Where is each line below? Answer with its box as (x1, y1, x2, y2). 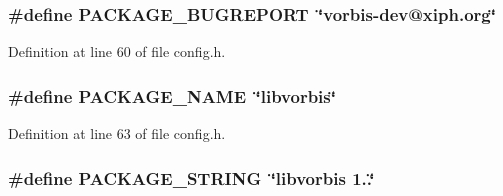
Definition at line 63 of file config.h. (8, 123, 226, 144)
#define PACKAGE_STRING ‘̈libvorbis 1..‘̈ (8, 165, 375, 190)
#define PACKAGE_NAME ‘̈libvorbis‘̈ (8, 83, 336, 108)
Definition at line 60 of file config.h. (8, 41, 226, 62)
